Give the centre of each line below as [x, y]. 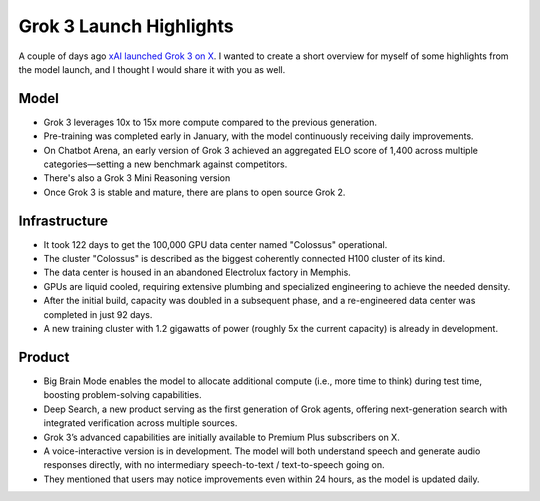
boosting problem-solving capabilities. [122, 395]
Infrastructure [63, 220]
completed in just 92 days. [98, 314]
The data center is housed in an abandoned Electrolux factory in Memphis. [197, 272]
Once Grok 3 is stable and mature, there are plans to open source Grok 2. [194, 192]
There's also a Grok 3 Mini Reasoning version [137, 178]
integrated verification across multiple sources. [140, 423]
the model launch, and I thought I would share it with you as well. [152, 69]
